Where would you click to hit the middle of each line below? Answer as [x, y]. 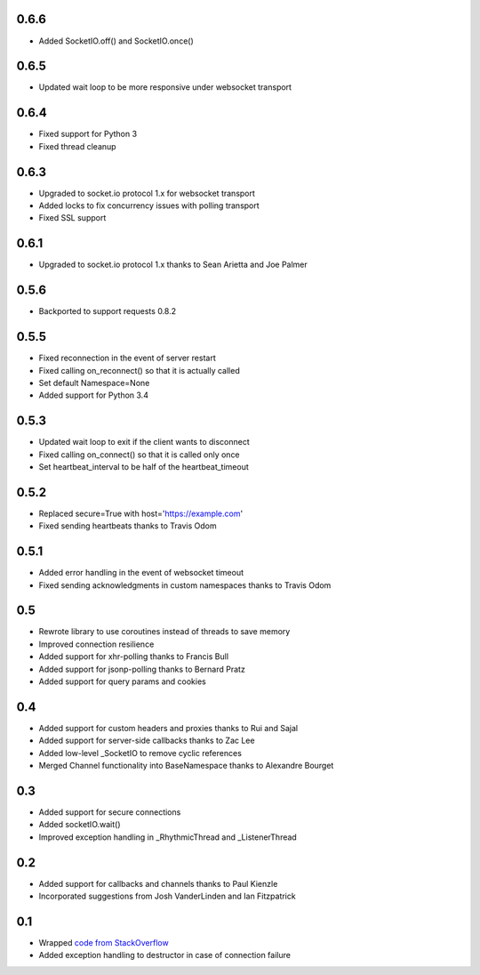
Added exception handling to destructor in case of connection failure [164, 955]
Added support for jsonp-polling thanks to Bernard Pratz [142, 669]
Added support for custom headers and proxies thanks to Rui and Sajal [168, 728]
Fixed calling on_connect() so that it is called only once [139, 455]
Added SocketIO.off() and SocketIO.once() [116, 41]
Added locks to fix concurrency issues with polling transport [149, 205]
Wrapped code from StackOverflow [104, 943]
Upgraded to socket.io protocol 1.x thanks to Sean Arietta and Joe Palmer [173, 265]
